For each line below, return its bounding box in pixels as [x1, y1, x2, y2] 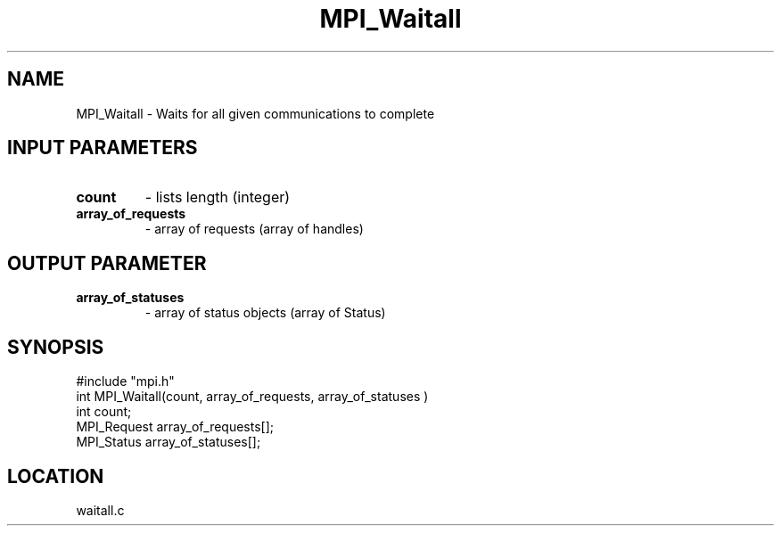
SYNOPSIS [7, 335, 104, 358]
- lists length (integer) [144, 188, 291, 207]
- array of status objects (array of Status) [144, 305, 386, 321]
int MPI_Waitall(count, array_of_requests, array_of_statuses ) [76, 389, 429, 405]
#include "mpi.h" [76, 373, 175, 389]
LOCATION [7, 464, 104, 488]
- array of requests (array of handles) [144, 221, 364, 237]
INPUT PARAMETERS [7, 136, 198, 160]
